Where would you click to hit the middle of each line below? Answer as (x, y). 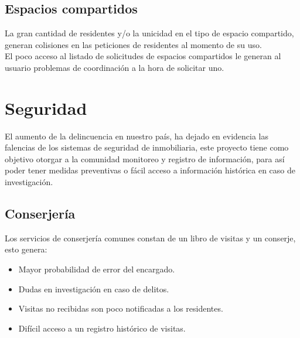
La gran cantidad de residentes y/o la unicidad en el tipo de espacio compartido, (149, 33)
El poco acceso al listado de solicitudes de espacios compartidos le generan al (143, 56)
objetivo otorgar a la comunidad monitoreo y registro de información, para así (145, 158)
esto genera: (26, 249)
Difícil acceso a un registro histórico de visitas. (102, 328)
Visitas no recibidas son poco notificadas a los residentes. (121, 308)
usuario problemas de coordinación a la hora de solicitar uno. (115, 67)
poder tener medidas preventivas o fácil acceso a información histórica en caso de (150, 170)
